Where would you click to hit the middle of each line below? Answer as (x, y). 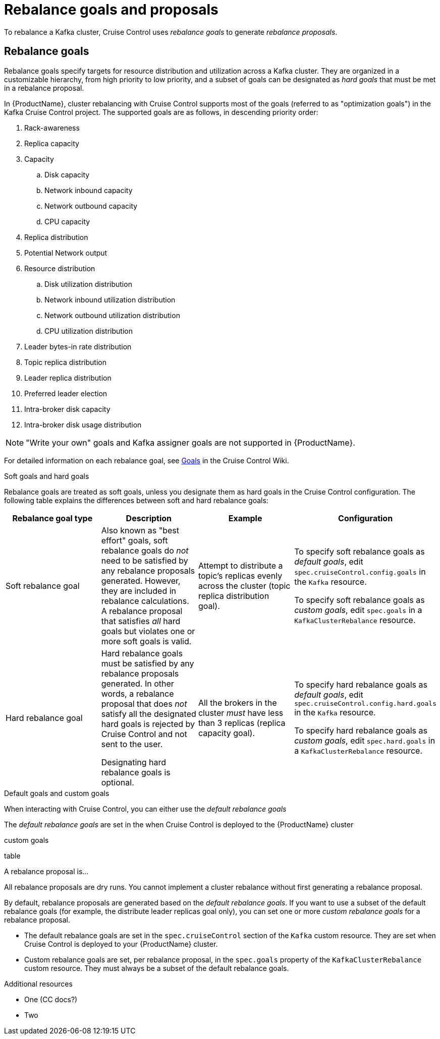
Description (149, 518)
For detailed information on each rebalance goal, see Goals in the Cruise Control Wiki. (147, 460)
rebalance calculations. (145, 601)
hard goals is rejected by (148, 724)
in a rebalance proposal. (44, 88)
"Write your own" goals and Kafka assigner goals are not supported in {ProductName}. (190, 442)
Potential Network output (66, 253)
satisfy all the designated (149, 714)
